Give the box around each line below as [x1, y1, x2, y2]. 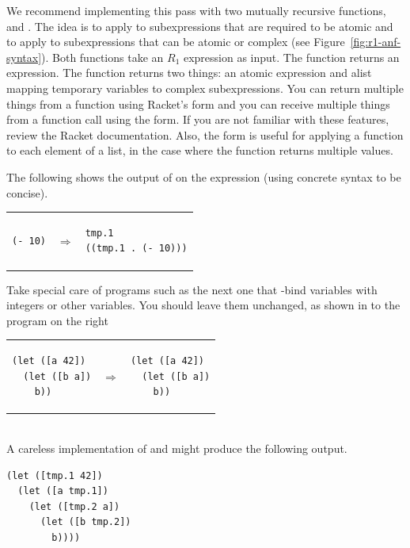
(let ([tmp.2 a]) [28, 500, 120, 512]
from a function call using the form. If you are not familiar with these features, [6, 111, 389, 128]
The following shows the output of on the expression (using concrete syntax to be [6, 168, 401, 185]
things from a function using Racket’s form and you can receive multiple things [6, 95, 390, 112]
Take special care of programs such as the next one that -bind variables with [6, 281, 378, 297]
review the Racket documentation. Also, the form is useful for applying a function [6, 126, 404, 143]
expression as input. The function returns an [183, 48, 400, 65]
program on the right [6, 312, 108, 328]
